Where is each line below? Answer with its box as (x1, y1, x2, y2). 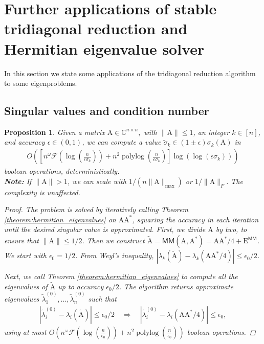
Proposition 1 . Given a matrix (4, 126, 105, 137)
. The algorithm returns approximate (119, 281, 234, 291)
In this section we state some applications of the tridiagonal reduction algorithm (4, 67, 256, 78)
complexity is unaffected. (4, 187, 80, 197)
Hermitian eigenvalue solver (4, 38, 205, 59)
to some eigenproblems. (4, 78, 77, 88)
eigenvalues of (4, 281, 48, 291)
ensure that (4, 235, 39, 246)
